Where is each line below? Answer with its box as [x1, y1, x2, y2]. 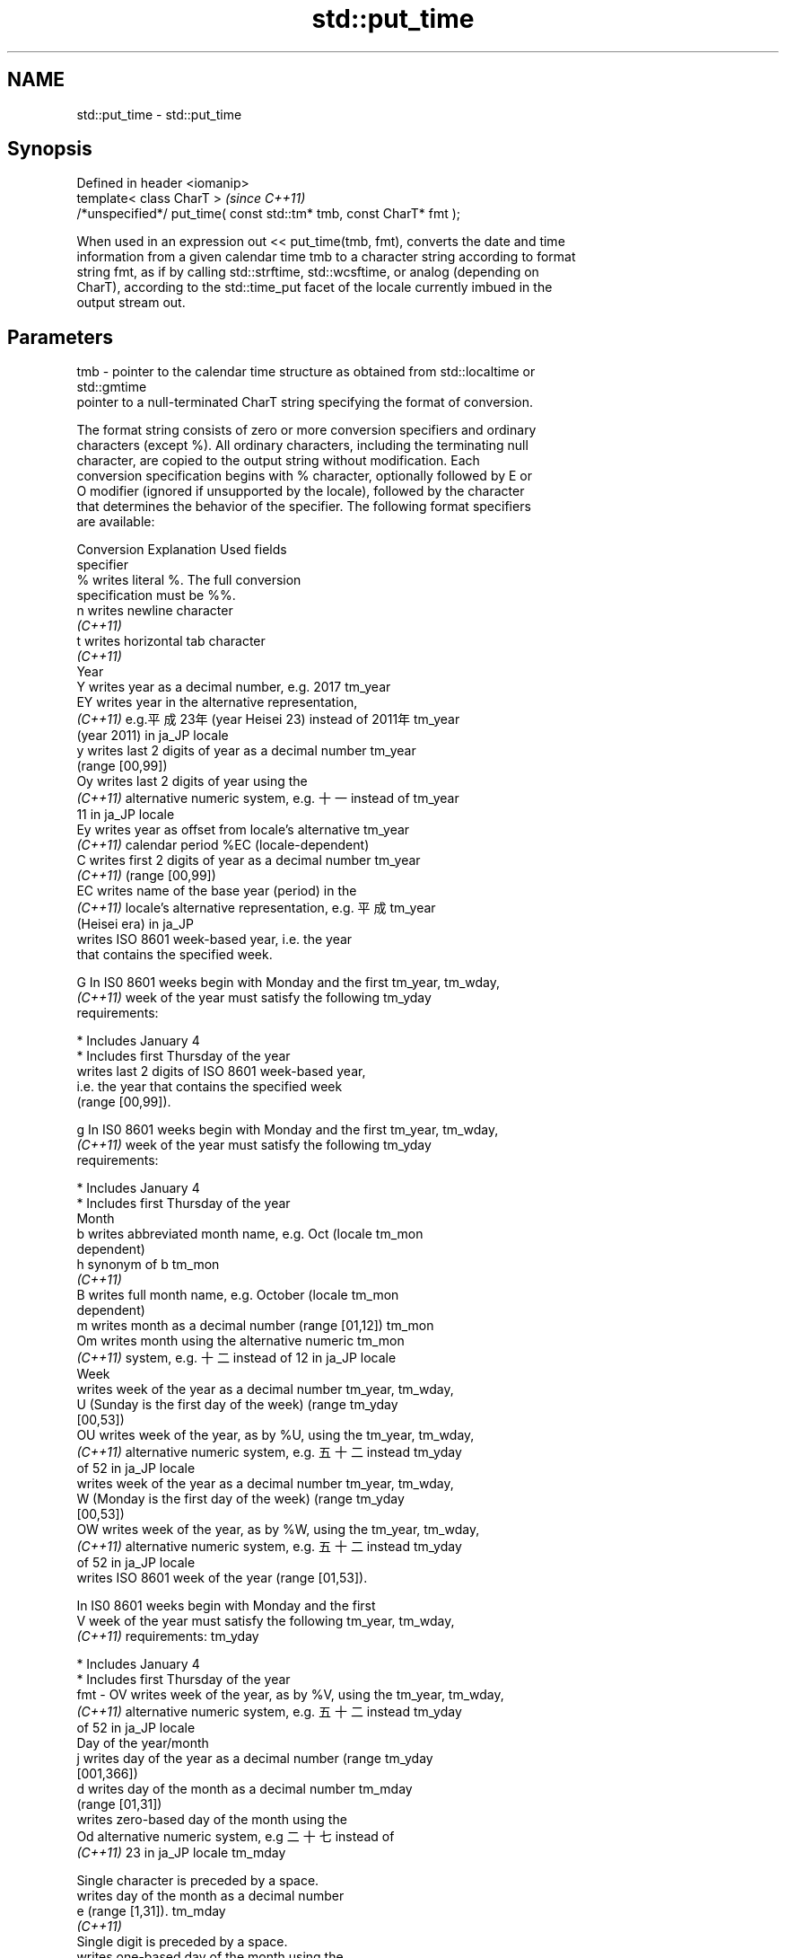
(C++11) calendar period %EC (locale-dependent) [76, 837, 370, 853]
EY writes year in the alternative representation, [76, 694, 358, 710]
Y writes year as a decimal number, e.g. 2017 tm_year [76, 679, 391, 695]
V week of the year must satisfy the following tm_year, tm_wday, [76, 1613, 455, 1629]
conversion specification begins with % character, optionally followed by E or [76, 468, 532, 484]
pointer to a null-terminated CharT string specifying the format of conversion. [76, 394, 534, 410]
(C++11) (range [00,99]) [76, 868, 216, 884]
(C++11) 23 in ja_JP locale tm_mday [76, 1845, 286, 1861]
